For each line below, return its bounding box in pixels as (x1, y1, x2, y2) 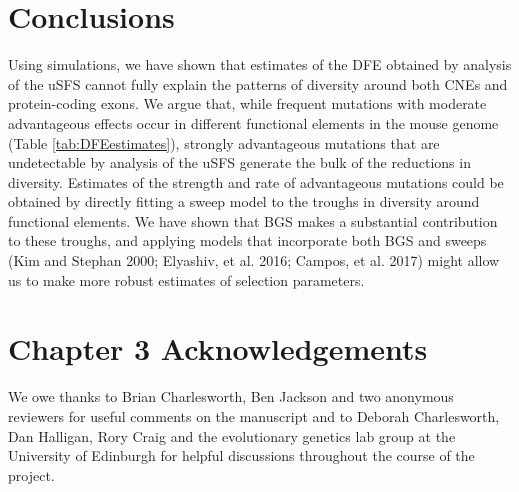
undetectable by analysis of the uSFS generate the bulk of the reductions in (8, 152, 471, 173)
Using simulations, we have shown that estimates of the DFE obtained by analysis (8, 54, 512, 75)
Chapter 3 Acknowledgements (8, 328, 428, 369)
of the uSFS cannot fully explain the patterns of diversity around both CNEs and (8, 73, 508, 94)
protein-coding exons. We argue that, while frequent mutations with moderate (8, 93, 487, 114)
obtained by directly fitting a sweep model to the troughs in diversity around (8, 191, 480, 212)
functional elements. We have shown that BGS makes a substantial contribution (8, 210, 498, 231)
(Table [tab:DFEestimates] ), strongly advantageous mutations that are (8, 132, 440, 153)
